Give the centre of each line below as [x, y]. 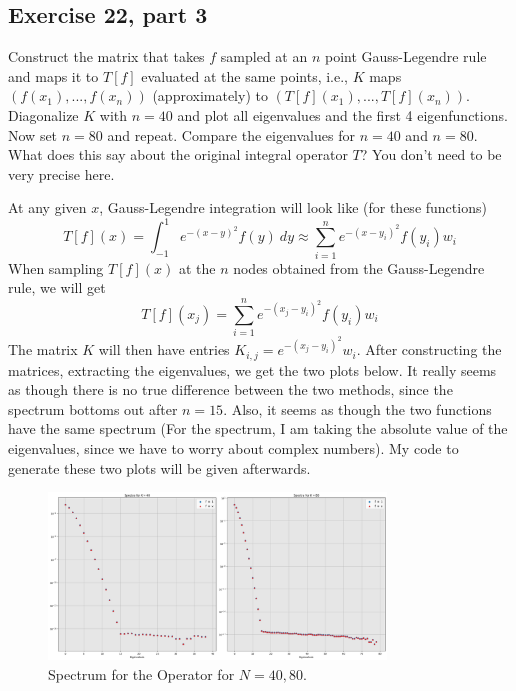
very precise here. [61, 173]
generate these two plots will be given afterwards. [159, 467]
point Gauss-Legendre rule [405, 56]
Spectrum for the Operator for [141, 674]
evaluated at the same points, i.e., [244, 75]
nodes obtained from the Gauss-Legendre [359, 267]
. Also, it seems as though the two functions [357, 408]
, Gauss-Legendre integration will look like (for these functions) [293, 207]
